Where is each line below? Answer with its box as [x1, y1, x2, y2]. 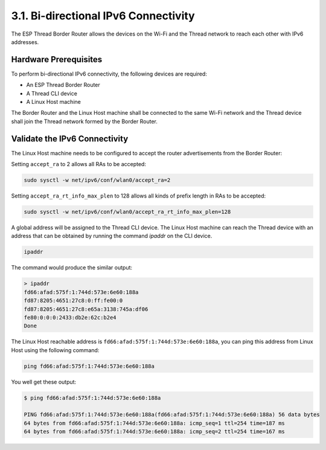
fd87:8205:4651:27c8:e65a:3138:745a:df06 [24, 306, 149, 312]
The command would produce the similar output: [11, 264, 133, 271]
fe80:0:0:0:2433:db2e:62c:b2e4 [24, 314, 117, 321]
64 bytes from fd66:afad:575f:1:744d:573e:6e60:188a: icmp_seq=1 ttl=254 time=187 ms [24, 420, 285, 426]
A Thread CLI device [26, 89, 78, 97]
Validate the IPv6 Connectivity [11, 133, 129, 144]
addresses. [11, 38, 39, 45]
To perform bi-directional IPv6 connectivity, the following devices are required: [11, 70, 208, 77]
